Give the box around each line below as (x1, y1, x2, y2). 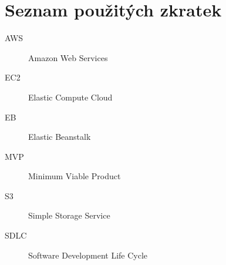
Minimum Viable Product (28, 170, 121, 182)
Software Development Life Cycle (28, 249, 148, 261)
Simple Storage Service (28, 209, 110, 222)
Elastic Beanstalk (28, 130, 91, 143)
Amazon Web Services (28, 51, 108, 63)
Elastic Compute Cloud (28, 90, 113, 103)
